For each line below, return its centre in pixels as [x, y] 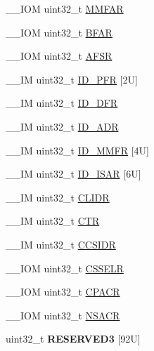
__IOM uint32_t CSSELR [65, 268]
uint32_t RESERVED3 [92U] [73, 339]
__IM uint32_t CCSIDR [61, 244]
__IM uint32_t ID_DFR [62, 103]
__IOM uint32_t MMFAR [65, 8]
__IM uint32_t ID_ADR [62, 126]
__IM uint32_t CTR [53, 221]
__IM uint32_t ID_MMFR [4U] [78, 150]
